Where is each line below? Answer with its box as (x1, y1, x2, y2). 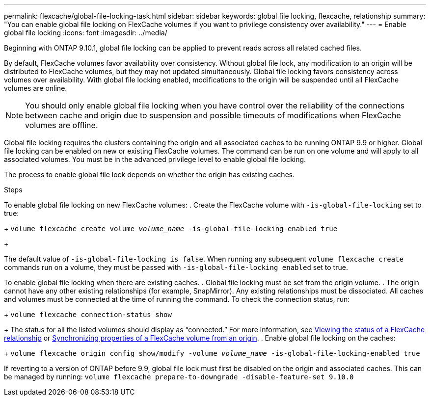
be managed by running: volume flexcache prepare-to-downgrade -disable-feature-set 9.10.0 (4, 373, 354, 381)
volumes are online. (4, 84, 67, 92)
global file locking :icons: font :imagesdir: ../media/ (4, 28, 167, 37)
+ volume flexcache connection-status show (4, 310, 172, 319)
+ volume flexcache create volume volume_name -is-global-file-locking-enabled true (4, 224, 338, 233)
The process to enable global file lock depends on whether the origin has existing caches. (4, 170, 295, 179)
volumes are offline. (25, 120, 98, 130)
